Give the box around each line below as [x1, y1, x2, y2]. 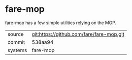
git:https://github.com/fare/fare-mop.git [32, 30, 125, 37]
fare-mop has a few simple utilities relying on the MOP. [5, 20, 117, 26]
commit [7, 38, 25, 45]
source [7, 30, 24, 37]
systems [7, 47, 27, 54]
